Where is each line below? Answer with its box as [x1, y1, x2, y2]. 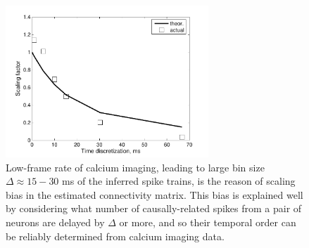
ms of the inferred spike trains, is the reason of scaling [62, 174, 296, 188]
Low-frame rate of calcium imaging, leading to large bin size [6, 159, 265, 174]
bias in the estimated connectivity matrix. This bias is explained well [6, 187, 303, 202]
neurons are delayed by [6, 215, 105, 230]
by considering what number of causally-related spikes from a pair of [6, 201, 302, 216]
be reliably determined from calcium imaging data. [6, 228, 225, 243]
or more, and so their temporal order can [119, 215, 296, 230]
